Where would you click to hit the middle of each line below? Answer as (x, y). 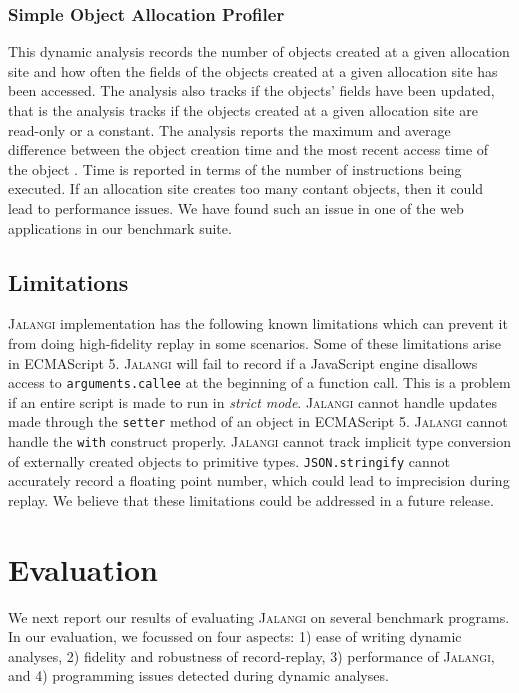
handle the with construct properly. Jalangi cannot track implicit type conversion (260, 441)
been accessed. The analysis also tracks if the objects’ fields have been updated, (251, 90)
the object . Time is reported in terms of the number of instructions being (235, 168)
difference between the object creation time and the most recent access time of (248, 149)
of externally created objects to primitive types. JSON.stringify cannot (229, 460)
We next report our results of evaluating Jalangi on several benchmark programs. (259, 616)
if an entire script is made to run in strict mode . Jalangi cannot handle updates (252, 401)
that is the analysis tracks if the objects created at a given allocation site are (243, 110)
